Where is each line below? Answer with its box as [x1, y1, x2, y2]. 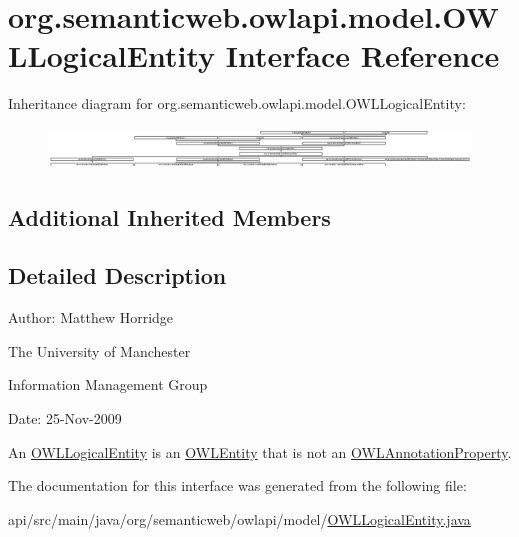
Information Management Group [8, 374, 208, 395]
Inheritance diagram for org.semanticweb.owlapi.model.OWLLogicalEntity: [8, 93, 466, 114]
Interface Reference [225, 35, 500, 76]
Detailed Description [8, 260, 227, 291]
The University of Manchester [8, 340, 191, 361]
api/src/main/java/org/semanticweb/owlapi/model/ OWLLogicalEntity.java [8, 508, 471, 529]
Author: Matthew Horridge [8, 307, 174, 328]
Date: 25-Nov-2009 [8, 407, 122, 428]
